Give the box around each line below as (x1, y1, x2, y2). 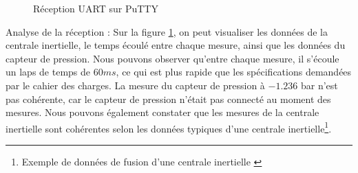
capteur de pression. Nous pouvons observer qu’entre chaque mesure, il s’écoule (6, 51, 339, 65)
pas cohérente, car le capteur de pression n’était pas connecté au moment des (6, 91, 331, 106)
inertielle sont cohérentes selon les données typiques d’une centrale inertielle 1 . (6, 119, 332, 135)
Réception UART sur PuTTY (33, 1, 158, 15)
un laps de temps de (6, 65, 91, 79)
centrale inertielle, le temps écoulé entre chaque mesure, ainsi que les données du (6, 38, 346, 52)
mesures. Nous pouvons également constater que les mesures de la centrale (6, 105, 319, 119)
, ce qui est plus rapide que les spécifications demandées (116, 65, 352, 79)
